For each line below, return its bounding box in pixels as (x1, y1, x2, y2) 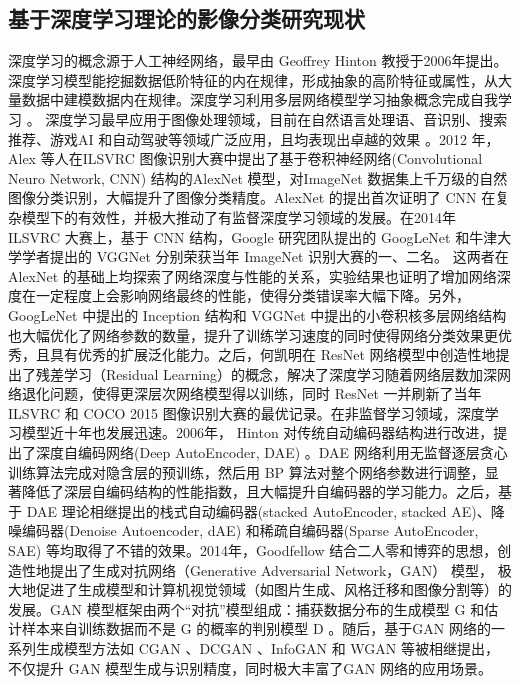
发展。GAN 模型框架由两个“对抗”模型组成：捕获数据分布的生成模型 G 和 (8, 598, 485, 619)
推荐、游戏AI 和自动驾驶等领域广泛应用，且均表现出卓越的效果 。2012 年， (8, 128, 500, 149)
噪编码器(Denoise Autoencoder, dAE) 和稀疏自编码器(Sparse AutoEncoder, (8, 520, 479, 541)
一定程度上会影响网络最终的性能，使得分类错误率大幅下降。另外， (35, 285, 470, 306)
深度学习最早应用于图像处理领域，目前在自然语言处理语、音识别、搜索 (45, 108, 508, 129)
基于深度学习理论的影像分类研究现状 (8, 3, 365, 34)
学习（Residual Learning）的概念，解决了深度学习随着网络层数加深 (63, 363, 497, 384)
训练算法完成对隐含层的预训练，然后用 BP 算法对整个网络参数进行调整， (8, 461, 485, 482)
